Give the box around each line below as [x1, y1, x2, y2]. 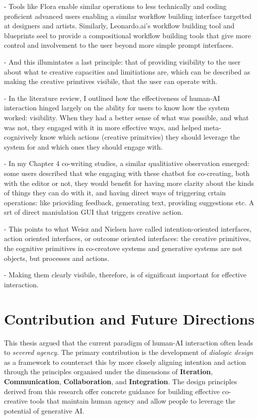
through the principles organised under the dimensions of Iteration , [4, 366, 213, 377]
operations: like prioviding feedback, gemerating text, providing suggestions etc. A [4, 197, 254, 207]
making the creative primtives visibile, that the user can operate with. [4, 76, 217, 86]
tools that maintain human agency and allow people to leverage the [30, 396, 236, 406]
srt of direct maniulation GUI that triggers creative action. [4, 207, 183, 217]
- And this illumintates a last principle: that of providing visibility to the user [4, 56, 241, 67]
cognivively [4, 132, 38, 142]
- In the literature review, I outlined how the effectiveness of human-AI [4, 92, 220, 103]
